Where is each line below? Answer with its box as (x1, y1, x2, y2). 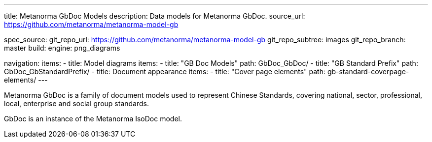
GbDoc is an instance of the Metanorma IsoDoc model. (4, 114, 182, 123)
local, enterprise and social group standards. (4, 99, 149, 108)
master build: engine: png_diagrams (4, 44, 120, 52)
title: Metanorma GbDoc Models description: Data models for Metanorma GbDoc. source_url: (4, 12, 305, 20)
